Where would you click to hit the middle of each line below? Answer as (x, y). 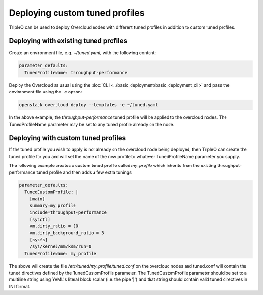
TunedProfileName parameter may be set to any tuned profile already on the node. (92, 124)
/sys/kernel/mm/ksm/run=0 (60, 247)
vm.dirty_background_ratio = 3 (67, 233)
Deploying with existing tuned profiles (68, 41)
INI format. (20, 286)
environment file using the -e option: (46, 92)
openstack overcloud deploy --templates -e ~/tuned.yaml (89, 105)
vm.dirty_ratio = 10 (54, 226)
